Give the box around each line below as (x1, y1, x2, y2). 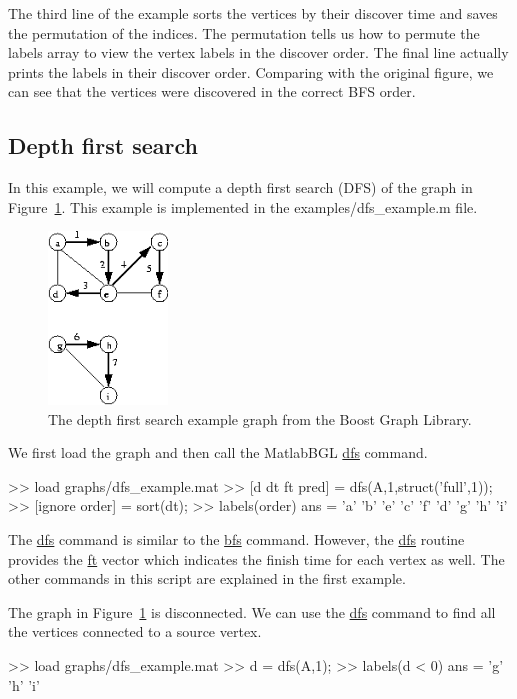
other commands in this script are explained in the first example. (8, 568, 406, 589)
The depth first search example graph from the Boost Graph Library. (48, 408, 472, 429)
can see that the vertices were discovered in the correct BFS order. (8, 81, 416, 102)
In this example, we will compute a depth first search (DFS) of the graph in (8, 177, 473, 198)
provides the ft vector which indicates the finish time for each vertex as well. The (8, 548, 505, 569)
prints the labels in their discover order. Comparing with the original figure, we (8, 61, 494, 82)
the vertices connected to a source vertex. (8, 621, 262, 642)
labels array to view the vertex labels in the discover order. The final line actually (8, 42, 509, 63)
